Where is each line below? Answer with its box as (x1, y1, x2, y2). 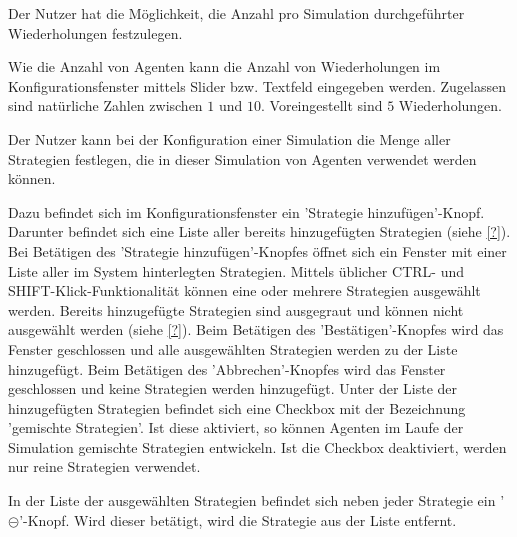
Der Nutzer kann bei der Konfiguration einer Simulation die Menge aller (8, 128, 451, 149)
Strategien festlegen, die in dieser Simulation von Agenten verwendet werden (8, 148, 477, 169)
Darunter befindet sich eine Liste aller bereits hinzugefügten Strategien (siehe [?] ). (8, 221, 511, 242)
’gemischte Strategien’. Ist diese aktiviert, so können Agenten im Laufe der (8, 417, 464, 438)
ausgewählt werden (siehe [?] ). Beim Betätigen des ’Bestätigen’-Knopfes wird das (8, 319, 504, 340)
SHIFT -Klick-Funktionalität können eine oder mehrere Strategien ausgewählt (8, 280, 481, 301)
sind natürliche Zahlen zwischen (8, 95, 203, 116)
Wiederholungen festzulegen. (8, 22, 183, 43)
